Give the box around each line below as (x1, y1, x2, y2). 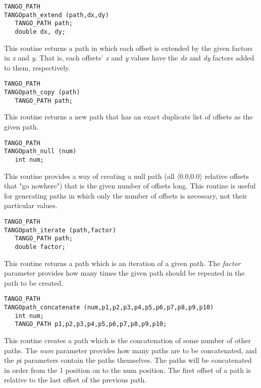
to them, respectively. (4, 62, 71, 73)
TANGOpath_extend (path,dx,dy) (4, 11, 109, 19)
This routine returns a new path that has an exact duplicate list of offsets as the (4, 111, 253, 122)
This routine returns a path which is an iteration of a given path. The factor (4, 257, 241, 268)
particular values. (4, 200, 58, 211)
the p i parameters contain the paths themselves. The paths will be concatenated (4, 355, 252, 365)
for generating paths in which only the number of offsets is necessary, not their (4, 190, 247, 201)
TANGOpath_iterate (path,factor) (4, 226, 116, 234)
